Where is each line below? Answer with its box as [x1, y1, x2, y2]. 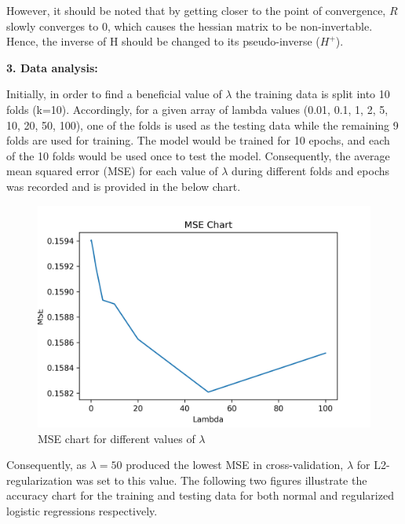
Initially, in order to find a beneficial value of [6, 86, 222, 102]
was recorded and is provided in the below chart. [6, 178, 241, 194]
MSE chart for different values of [38, 430, 195, 446]
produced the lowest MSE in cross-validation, [126, 456, 344, 473]
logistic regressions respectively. [6, 502, 158, 519]
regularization [6, 471, 73, 488]
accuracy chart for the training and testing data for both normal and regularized [6, 487, 394, 504]
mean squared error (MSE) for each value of [6, 163, 218, 179]
